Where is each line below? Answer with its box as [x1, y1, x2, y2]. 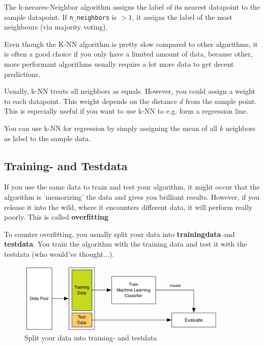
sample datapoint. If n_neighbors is [4, 11, 117, 22]
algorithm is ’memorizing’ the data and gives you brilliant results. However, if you [4, 191, 259, 202]
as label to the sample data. [4, 132, 91, 143]
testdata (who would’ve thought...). [4, 248, 114, 259]
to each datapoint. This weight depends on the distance [4, 95, 178, 106]
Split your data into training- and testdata [24, 332, 157, 342]
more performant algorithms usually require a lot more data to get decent [4, 59, 234, 69]
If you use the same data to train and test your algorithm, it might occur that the [4, 181, 260, 192]
